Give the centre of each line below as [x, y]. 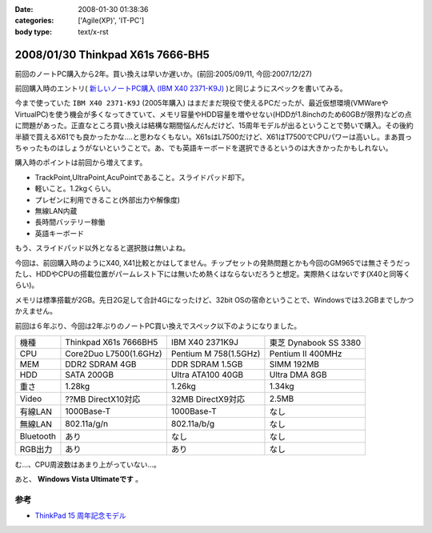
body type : [33, 31]
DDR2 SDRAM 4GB [101, 364]
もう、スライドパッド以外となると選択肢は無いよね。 [102, 248]
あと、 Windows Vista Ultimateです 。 [79, 479]
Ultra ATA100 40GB [207, 375]
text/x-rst [93, 31]
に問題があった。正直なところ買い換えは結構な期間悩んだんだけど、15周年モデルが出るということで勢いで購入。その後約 [214, 126]
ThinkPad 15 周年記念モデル [80, 515]
